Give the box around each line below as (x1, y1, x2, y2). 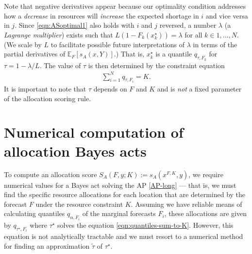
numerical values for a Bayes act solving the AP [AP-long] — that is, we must (4, 180, 236, 190)
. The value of (39, 60, 81, 70)
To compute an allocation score (4, 169, 97, 179)
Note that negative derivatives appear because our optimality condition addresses (4, 1, 246, 11)
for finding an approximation (4, 240, 90, 251)
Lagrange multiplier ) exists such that (4, 29, 113, 39)
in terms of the (193, 39, 237, 49)
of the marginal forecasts (82, 208, 156, 218)
